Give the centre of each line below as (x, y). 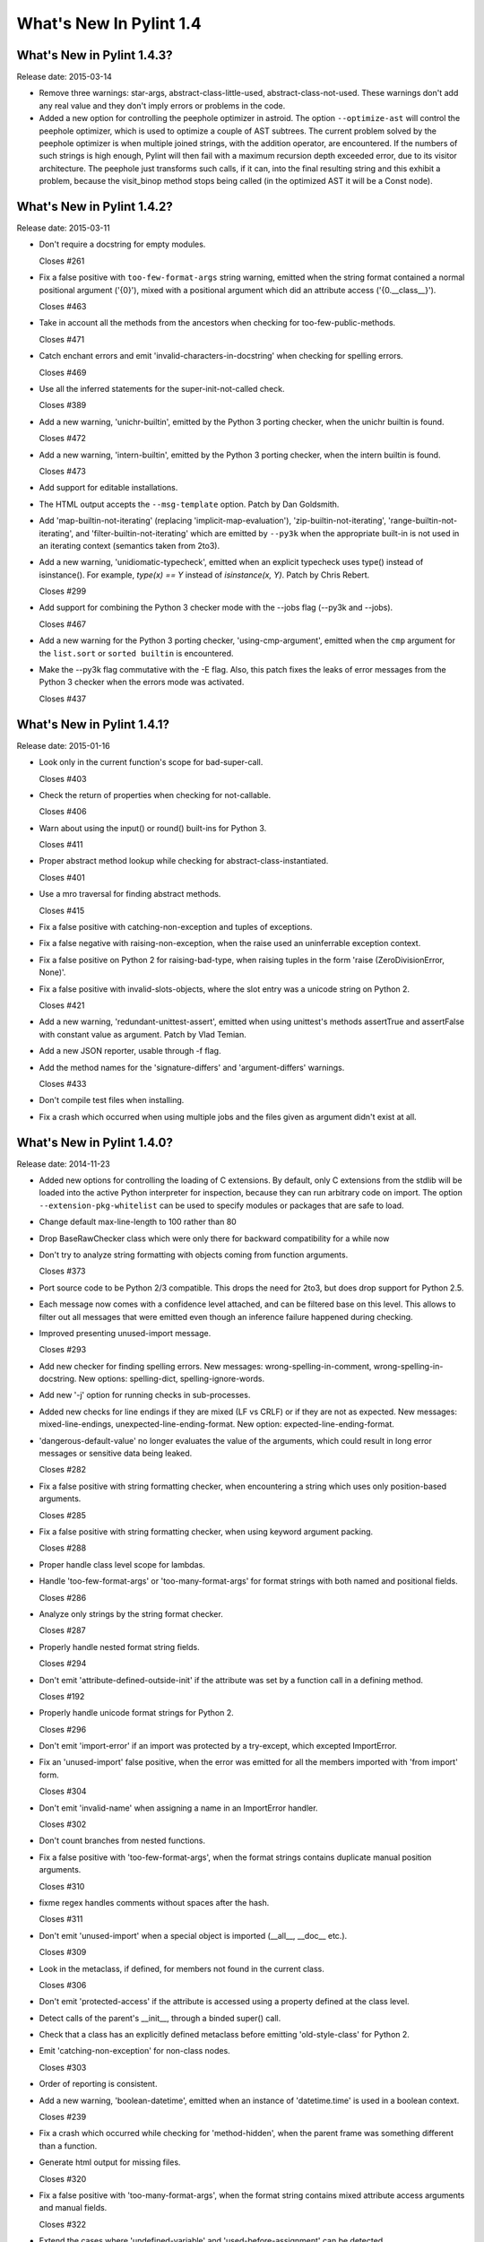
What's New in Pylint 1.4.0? (95, 1142)
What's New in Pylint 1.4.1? (93, 724)
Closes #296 (63, 1729)
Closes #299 (63, 591)
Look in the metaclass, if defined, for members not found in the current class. (181, 1968)
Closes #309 (63, 1952)
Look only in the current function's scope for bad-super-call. (151, 762)
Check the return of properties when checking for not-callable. (155, 795)
